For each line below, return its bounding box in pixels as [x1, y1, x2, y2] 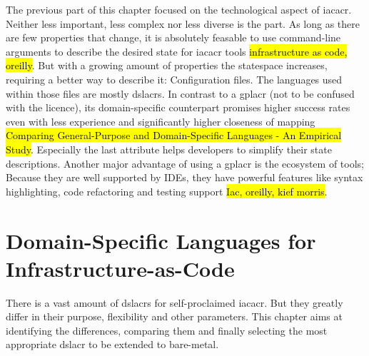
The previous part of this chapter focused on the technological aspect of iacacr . [6, 2, 352, 16]
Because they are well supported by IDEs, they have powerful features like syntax [6, 170, 363, 185]
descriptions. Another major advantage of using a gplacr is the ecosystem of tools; [6, 156, 364, 171]
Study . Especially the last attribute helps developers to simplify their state [6, 141, 332, 156]
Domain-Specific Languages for [6, 225, 316, 255]
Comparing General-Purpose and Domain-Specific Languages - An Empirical [6, 128, 342, 143]
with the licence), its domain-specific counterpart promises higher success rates [6, 100, 350, 115]
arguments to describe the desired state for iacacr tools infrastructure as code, [6, 44, 348, 59]
